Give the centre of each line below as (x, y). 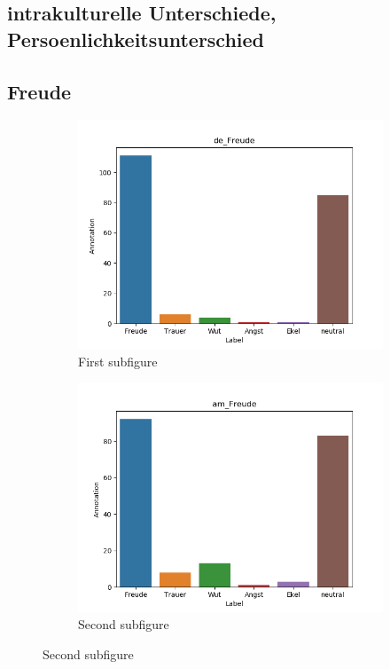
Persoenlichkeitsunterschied (136, 39)
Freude (39, 91)
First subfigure (118, 361)
